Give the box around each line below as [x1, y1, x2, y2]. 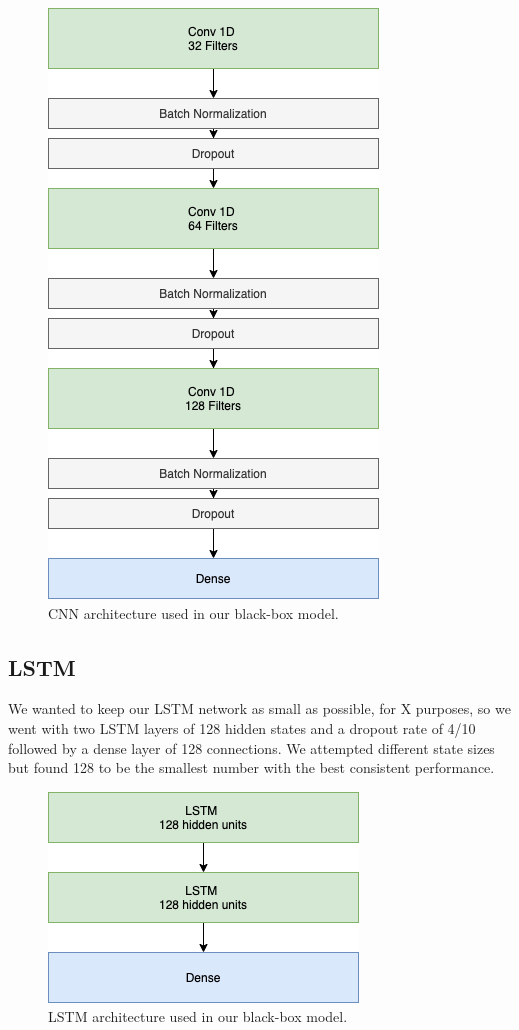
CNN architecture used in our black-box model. [48, 602, 339, 623]
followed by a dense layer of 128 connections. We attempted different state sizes [8, 737, 495, 758]
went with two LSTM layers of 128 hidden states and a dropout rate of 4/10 [8, 717, 476, 738]
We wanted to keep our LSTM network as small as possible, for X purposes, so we [8, 698, 511, 719]
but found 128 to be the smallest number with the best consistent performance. [8, 757, 495, 778]
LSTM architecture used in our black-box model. [48, 1006, 348, 1027]
